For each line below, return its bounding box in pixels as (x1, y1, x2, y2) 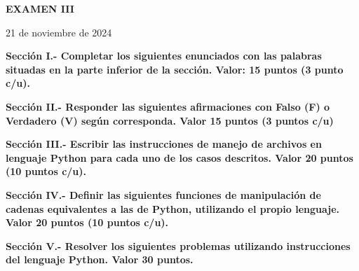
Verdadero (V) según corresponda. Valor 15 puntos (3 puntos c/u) (6, 113, 334, 127)
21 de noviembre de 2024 (6, 25, 112, 39)
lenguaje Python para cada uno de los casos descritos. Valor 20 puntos (6, 150, 353, 165)
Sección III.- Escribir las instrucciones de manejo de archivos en (6, 137, 322, 151)
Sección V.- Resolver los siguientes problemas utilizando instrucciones (6, 238, 351, 253)
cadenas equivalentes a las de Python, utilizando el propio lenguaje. (6, 201, 339, 216)
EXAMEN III (6, 1, 74, 15)
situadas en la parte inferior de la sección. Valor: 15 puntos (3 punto (6, 62, 344, 76)
